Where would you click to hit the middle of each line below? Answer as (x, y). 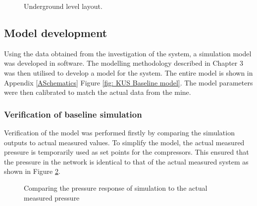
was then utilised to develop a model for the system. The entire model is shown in (128, 72)
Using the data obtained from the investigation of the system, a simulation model (128, 53)
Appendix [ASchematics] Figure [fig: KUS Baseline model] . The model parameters (128, 82)
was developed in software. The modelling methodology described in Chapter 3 (124, 63)
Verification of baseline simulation (73, 114)
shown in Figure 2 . (32, 171)
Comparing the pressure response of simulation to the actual (116, 187)
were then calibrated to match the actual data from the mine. (98, 92)
